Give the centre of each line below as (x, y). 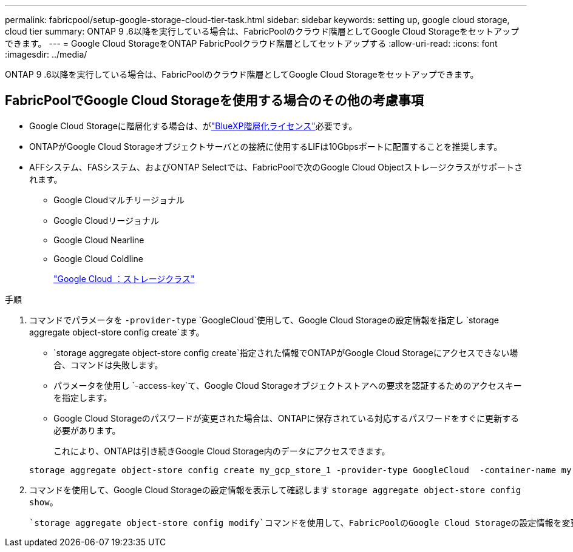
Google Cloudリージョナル (106, 220)
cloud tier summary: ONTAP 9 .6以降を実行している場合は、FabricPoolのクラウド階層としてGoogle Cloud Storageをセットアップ (262, 31)
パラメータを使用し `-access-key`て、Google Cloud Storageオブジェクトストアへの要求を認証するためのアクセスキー (288, 385)
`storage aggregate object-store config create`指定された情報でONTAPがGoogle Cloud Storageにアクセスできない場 (286, 352)
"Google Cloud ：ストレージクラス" (124, 278)
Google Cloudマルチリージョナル (119, 200)
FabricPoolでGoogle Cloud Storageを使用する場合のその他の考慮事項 (214, 101)
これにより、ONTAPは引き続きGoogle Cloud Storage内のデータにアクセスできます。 (222, 451)
